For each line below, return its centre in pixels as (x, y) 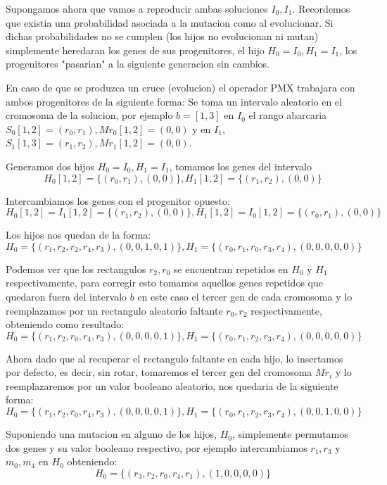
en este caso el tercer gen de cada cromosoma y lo (245, 296)
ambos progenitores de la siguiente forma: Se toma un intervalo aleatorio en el (174, 101)
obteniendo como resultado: (65, 324)
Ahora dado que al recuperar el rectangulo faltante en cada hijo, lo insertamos (175, 358)
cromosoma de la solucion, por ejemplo (89, 115)
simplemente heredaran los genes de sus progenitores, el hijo (135, 50)
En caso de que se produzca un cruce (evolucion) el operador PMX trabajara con (180, 87)
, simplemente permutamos (290, 434)
